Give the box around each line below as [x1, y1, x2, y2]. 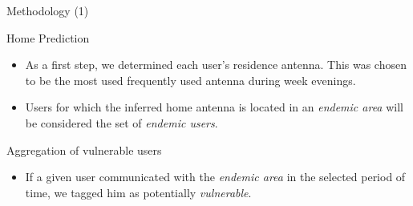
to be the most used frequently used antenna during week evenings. [25, 71, 356, 88]
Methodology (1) [6, 2, 89, 18]
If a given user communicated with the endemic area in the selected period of [25, 168, 406, 185]
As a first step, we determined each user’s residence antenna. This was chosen [25, 56, 407, 73]
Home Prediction [6, 29, 90, 46]
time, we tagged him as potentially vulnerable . [25, 184, 252, 200]
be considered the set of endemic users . [25, 114, 218, 131]
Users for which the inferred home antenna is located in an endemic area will [25, 99, 403, 115]
